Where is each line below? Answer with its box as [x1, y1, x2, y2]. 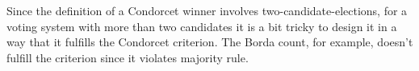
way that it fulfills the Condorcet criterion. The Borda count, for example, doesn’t [6, 34, 413, 50]
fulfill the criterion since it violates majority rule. [6, 49, 249, 65]
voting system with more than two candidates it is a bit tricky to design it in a [6, 18, 397, 34]
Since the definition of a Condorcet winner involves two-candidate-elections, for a [6, 2, 408, 18]
